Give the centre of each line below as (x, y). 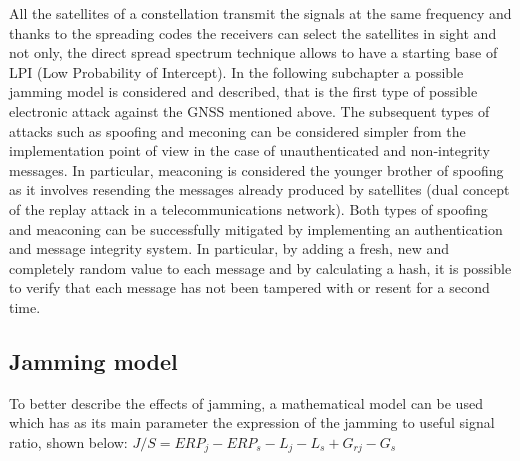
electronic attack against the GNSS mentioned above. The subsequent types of (249, 110)
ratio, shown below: (68, 441)
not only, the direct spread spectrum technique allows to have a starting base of (253, 52)
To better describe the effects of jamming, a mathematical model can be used (246, 402)
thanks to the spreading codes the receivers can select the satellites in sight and (253, 32)
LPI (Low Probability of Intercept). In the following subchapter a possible (236, 71)
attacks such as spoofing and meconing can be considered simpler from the (237, 130)
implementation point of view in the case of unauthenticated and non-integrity (249, 150)
